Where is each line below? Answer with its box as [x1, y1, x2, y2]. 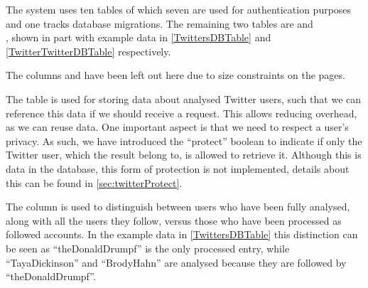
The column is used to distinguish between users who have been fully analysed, [6, 199, 350, 214]
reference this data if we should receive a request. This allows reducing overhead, [6, 105, 357, 120]
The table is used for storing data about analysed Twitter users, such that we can [6, 91, 362, 106]
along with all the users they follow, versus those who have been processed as [6, 213, 342, 228]
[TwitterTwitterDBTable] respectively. [6, 43, 171, 58]
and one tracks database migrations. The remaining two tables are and [6, 16, 313, 31]
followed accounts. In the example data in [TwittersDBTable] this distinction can [6, 227, 358, 242]
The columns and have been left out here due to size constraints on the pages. [6, 68, 345, 82]
